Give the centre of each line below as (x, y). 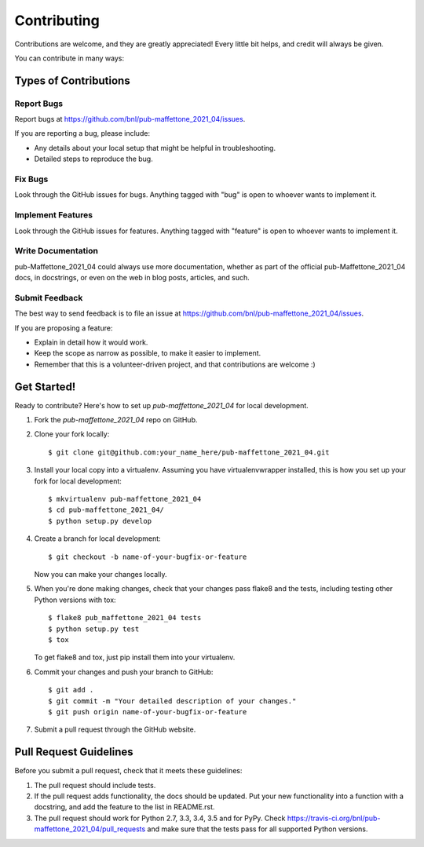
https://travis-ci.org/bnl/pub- (334, 818)
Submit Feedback (49, 298)
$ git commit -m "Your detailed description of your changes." (172, 701)
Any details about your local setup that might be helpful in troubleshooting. (155, 148)
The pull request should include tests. (95, 785)
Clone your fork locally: (72, 434)
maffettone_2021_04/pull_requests (90, 829)
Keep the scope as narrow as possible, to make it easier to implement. (148, 353)
